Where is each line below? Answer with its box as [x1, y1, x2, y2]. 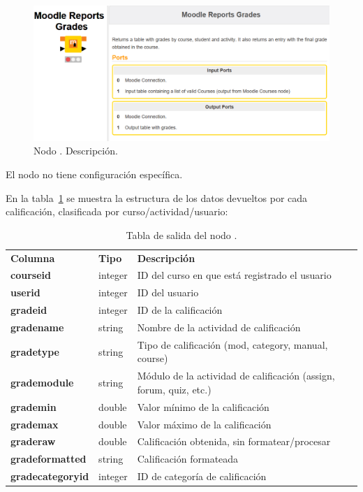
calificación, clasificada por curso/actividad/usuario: [6, 204, 228, 219]
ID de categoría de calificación [137, 469, 267, 484]
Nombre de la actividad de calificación [137, 319, 301, 334]
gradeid [10, 303, 47, 317]
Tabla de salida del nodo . [126, 227, 237, 242]
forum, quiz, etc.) [137, 382, 212, 396]
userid [10, 285, 40, 300]
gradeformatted [10, 451, 87, 466]
